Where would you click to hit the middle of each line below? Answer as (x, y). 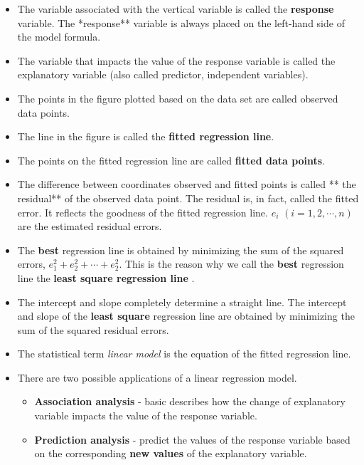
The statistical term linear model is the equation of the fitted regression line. (184, 354)
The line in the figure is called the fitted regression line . (146, 136)
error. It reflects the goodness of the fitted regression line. (143, 212)
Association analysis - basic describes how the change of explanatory (190, 401)
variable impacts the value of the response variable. (146, 416)
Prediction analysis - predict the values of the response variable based (192, 439)
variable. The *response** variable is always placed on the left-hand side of (181, 22)
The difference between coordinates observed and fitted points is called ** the (187, 184)
